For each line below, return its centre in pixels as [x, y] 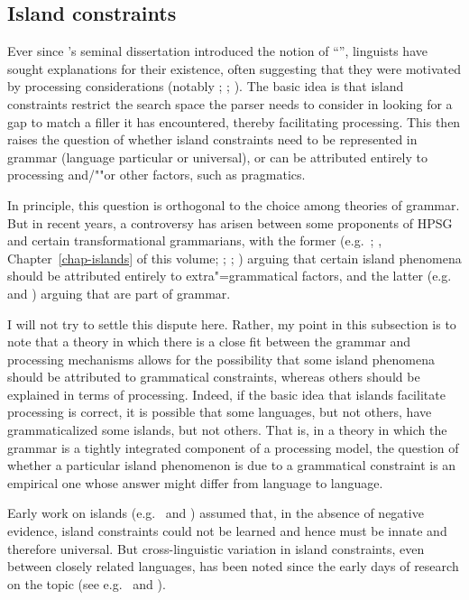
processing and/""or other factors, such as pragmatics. [156, 175]
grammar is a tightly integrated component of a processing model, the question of [233, 447]
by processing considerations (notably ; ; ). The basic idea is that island [206, 86]
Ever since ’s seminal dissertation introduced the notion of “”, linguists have [217, 51]
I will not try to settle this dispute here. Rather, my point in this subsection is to [232, 323]
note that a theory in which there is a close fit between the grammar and [209, 342]
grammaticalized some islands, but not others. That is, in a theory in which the [227, 430]
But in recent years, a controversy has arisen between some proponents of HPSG [230, 222]
